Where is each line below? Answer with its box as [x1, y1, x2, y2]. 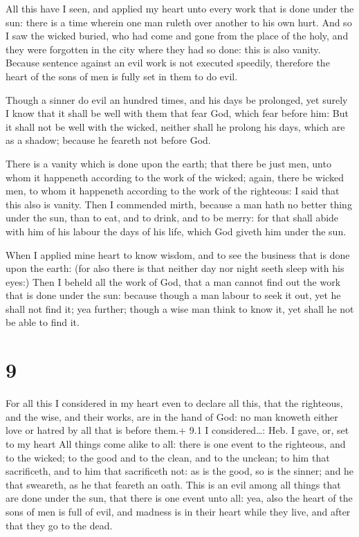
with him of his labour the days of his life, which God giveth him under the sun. [6, 224, 347, 238]
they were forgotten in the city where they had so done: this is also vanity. [6, 42, 321, 56]
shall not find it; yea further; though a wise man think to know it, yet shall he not [6, 301, 354, 316]
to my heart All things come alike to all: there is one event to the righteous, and [6, 436, 346, 450]
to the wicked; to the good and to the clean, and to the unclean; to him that [6, 450, 330, 464]
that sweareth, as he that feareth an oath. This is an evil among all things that [6, 477, 341, 491]
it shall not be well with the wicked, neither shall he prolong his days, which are [6, 119, 345, 134]
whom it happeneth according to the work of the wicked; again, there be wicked [6, 170, 344, 184]
